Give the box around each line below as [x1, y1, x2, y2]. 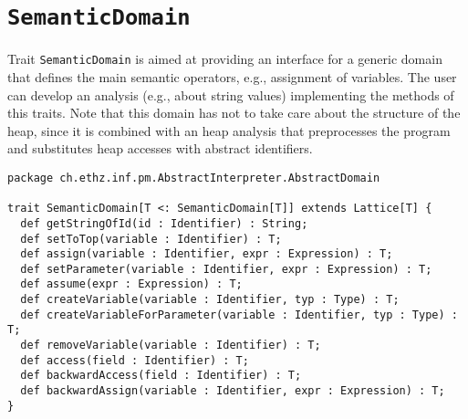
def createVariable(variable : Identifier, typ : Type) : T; [20, 293, 400, 307]
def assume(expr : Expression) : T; [20, 278, 243, 291]
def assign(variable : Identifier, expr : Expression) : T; [20, 247, 393, 261]
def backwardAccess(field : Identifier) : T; [20, 369, 302, 382]
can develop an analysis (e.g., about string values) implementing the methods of [7, 85, 454, 104]
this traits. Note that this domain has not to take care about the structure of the [7, 103, 461, 122]
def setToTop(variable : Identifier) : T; [20, 232, 282, 246]
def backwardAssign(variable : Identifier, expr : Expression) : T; [20, 384, 445, 398]
